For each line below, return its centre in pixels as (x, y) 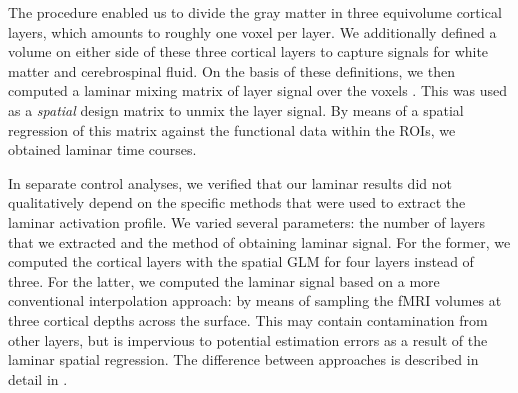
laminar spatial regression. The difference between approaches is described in (243, 359)
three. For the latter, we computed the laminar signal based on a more (224, 280)
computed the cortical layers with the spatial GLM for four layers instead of (241, 261)
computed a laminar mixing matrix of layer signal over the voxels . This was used (258, 90)
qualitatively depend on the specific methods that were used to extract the (237, 202)
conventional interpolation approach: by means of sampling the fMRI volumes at (255, 300)
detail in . (38, 378)
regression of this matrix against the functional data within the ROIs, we (232, 129)
